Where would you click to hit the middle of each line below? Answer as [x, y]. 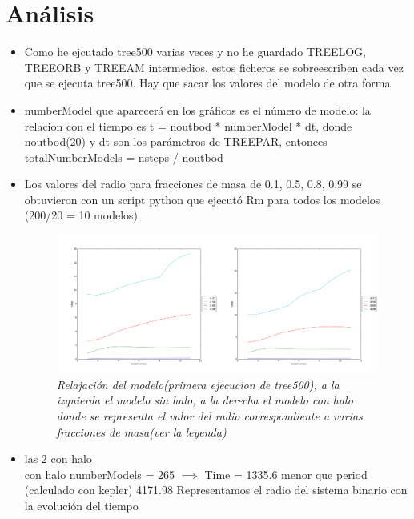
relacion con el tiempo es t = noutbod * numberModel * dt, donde [188, 125]
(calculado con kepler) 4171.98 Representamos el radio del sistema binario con [216, 490]
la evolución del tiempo [81, 505]
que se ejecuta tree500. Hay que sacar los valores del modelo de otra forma [207, 83]
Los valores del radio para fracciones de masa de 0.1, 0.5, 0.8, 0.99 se [193, 184]
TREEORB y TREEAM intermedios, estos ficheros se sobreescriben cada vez [214, 67]
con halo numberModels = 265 [99, 474]
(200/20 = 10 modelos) [81, 215]
